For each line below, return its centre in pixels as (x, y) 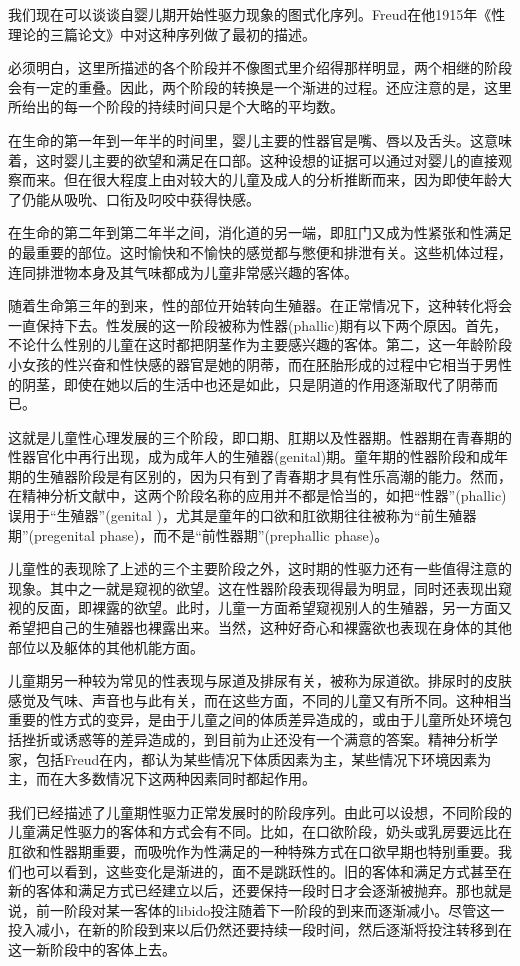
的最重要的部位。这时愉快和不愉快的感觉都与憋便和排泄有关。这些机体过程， (260, 251)
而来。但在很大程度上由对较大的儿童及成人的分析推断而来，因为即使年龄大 (266, 179)
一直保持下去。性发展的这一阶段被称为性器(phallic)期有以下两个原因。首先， (258, 324)
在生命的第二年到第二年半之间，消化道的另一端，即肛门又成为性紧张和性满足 (260, 232)
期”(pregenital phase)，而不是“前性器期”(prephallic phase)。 (198, 534)
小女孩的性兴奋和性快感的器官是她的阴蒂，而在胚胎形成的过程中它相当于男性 (260, 363)
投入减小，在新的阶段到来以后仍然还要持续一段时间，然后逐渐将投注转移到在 (260, 929)
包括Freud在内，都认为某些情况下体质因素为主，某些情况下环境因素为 (263, 758)
